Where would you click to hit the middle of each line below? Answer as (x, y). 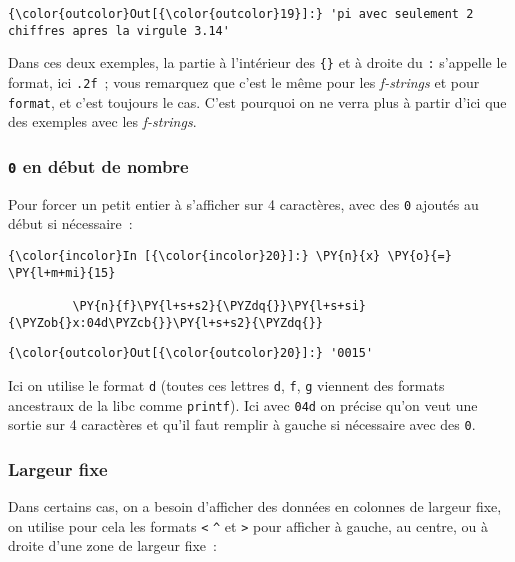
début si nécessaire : (70, 223)
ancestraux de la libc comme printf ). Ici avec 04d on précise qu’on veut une (243, 404)
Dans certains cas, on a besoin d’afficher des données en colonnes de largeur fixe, (255, 506)
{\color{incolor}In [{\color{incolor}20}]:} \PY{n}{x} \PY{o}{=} (230, 255)
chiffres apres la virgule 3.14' (119, 30)
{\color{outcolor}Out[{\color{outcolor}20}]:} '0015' (191, 353)
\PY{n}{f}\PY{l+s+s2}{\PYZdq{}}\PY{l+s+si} (219, 305)
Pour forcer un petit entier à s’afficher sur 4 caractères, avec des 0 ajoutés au (243, 203)
